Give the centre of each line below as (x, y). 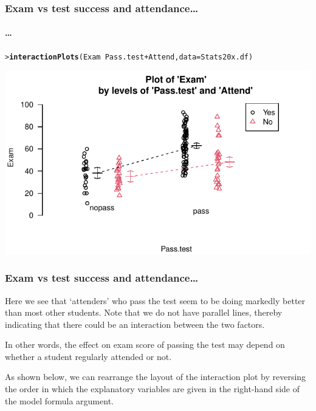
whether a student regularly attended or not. (88, 356)
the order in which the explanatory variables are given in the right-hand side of (152, 389)
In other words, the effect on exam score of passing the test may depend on (145, 345)
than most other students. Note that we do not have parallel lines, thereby (144, 312)
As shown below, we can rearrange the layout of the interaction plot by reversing (156, 377)
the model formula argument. (59, 400)
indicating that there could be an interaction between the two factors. (135, 324)
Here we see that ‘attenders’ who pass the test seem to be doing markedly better (155, 300)
